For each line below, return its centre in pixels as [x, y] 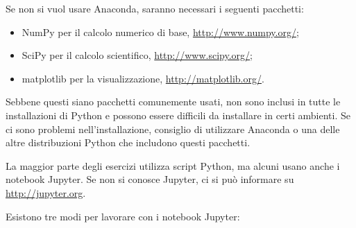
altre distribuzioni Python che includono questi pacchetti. [128, 142]
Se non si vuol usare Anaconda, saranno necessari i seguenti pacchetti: [155, 8]
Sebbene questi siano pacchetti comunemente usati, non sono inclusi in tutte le [173, 102]
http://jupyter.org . [46, 192]
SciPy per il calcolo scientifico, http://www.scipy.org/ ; [137, 55]
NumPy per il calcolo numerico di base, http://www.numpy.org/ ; [160, 32]
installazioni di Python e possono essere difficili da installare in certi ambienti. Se [178, 115]
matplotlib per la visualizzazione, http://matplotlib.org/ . [143, 78]
